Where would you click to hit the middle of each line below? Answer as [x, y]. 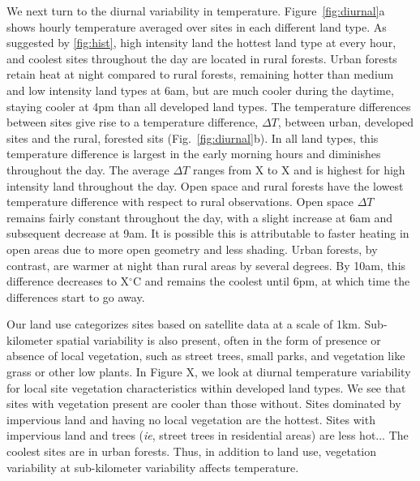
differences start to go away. [76, 296]
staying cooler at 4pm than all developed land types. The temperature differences [209, 106]
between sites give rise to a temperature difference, [133, 122]
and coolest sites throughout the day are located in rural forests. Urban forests [202, 58]
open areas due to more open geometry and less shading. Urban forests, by [192, 249]
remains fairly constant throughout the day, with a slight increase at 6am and [200, 217]
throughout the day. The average [88, 169]
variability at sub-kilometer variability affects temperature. [153, 467]
